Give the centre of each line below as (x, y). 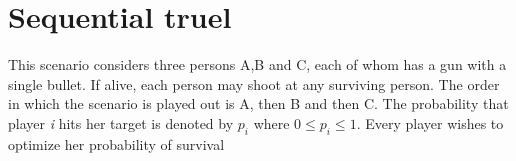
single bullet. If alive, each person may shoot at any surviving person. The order (254, 83)
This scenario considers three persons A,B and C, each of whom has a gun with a (257, 64)
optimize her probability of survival (116, 143)
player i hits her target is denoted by (121, 122)
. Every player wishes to (430, 122)
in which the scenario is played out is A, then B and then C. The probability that (258, 103)
